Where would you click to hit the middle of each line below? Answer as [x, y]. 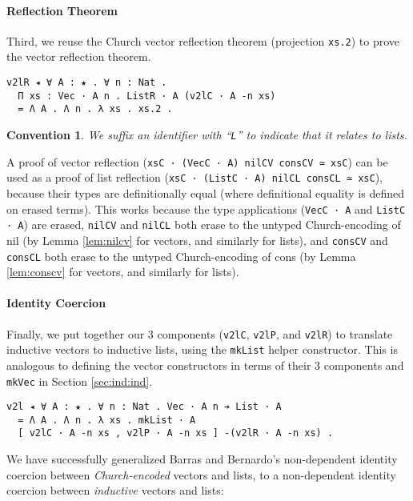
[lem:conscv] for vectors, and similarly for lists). [123, 272]
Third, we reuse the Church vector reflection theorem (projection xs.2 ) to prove [203, 40]
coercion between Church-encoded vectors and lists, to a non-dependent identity [201, 474]
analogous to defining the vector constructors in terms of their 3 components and [205, 365]
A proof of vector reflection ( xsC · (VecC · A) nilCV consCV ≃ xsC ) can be [197, 161]
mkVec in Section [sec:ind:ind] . [80, 381]
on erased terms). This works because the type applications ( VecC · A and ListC [206, 208]
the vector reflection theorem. [79, 56]
